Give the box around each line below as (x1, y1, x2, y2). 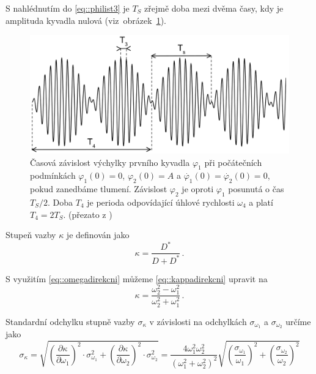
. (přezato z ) (63, 208, 112, 220)
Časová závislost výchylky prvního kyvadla (30, 155, 190, 168)
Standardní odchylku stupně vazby (6, 315, 135, 327)
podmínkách (30, 169, 76, 182)
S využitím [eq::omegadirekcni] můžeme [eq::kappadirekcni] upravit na (6, 272, 268, 285)
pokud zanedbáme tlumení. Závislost (30, 182, 167, 195)
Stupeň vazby (6, 228, 56, 241)
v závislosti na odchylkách (149, 315, 247, 327)
